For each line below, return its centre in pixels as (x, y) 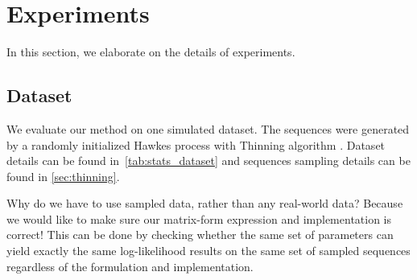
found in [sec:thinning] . (63, 176)
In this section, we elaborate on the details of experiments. (151, 52)
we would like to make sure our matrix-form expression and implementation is (199, 218)
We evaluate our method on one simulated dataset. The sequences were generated (208, 128)
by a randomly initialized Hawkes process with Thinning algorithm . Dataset (196, 144)
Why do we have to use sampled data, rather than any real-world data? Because (205, 203)
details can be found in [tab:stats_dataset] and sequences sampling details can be (208, 161)
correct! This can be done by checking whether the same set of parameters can (200, 235)
